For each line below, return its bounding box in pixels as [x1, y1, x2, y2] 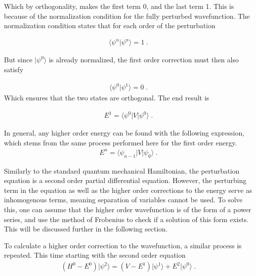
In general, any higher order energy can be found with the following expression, [4, 128, 245, 138]
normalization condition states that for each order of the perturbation [4, 20, 215, 31]
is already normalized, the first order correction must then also [48, 54, 239, 65]
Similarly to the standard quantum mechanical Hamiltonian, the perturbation [4, 165, 240, 176]
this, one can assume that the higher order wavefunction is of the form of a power [4, 204, 252, 215]
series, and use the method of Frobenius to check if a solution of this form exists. [4, 214, 249, 224]
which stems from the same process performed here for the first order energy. [4, 137, 237, 147]
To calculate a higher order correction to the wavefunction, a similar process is [4, 240, 242, 250]
